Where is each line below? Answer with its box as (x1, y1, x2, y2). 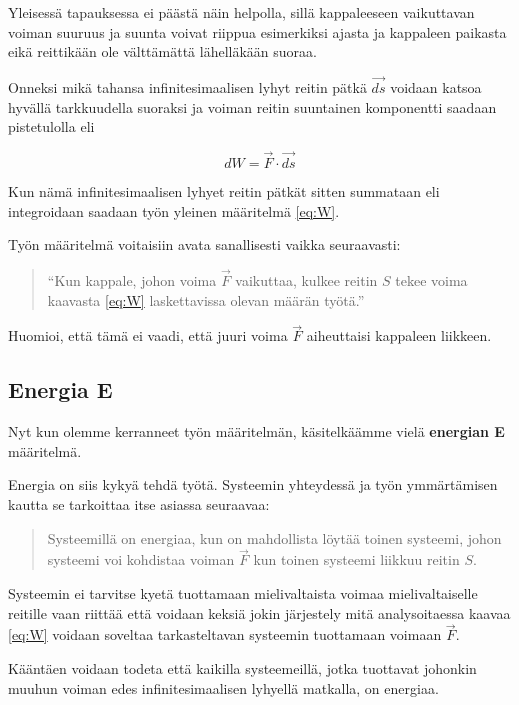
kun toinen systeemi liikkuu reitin (253, 549, 460, 570)
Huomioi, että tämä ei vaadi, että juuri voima (8, 325, 288, 346)
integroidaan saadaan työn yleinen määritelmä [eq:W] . (8, 200, 340, 221)
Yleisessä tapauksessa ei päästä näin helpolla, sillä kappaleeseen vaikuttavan (8, 2, 475, 22)
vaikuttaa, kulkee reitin (235, 270, 378, 290)
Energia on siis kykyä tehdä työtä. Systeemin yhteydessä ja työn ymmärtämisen (8, 474, 498, 495)
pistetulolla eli (8, 116, 95, 137)
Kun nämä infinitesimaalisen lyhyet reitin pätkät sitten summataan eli (8, 181, 440, 201)
